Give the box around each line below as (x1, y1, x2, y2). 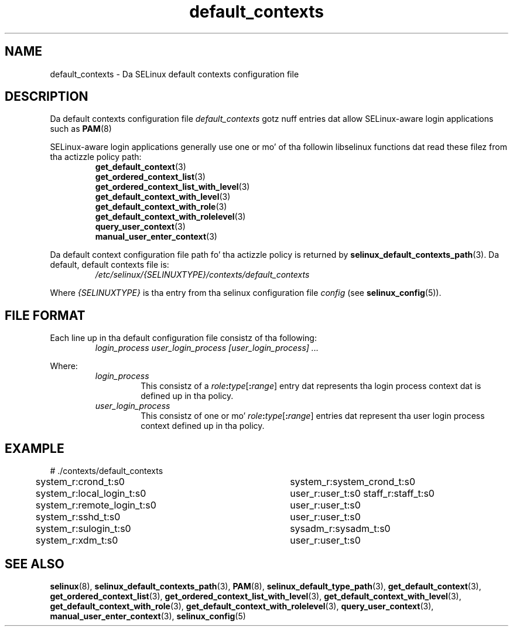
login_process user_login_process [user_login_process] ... (95, 343, 319, 353)
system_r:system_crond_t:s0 (290, 476, 415, 488)
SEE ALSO (5, 556, 64, 571)
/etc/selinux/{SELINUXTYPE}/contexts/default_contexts (95, 270, 310, 280)
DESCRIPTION (5, 89, 88, 104)
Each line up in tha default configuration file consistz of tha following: (50, 333, 317, 343)
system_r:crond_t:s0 (35, 476, 125, 488)
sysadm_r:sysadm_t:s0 (290, 523, 391, 535)
